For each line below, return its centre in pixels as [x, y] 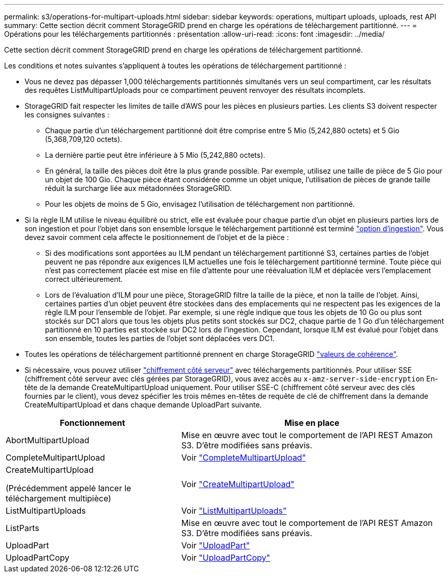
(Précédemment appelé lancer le [69, 488]
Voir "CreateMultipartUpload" [238, 484]
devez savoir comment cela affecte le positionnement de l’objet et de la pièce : [157, 237]
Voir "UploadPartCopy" [226, 558]
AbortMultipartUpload [48, 440]
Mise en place [312, 423]
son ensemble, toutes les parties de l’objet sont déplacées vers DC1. [160, 338]
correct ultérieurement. [84, 279]
